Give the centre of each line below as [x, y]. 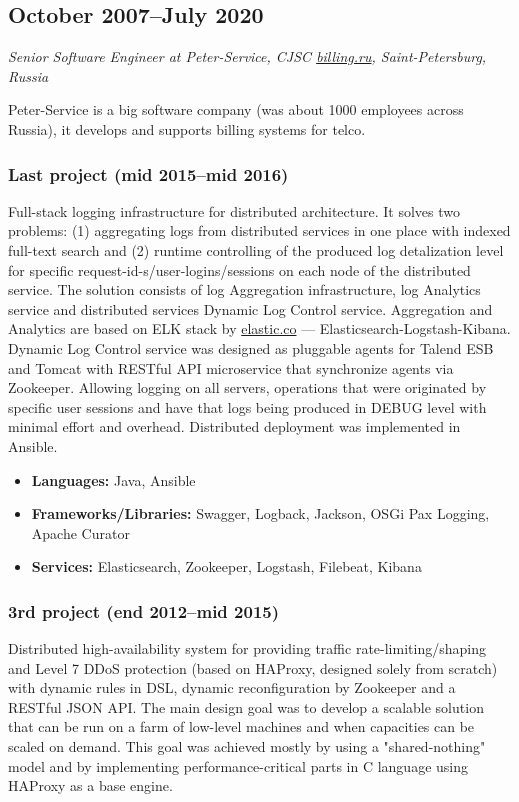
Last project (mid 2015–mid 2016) [148, 173]
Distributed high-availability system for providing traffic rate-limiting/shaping [247, 648]
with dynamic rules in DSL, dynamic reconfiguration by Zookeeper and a [232, 687]
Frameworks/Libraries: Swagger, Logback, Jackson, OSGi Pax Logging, [260, 513]
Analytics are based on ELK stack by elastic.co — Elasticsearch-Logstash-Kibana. [259, 328]
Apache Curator [80, 532]
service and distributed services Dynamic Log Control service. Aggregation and [250, 308]
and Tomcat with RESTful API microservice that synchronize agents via [231, 367]
